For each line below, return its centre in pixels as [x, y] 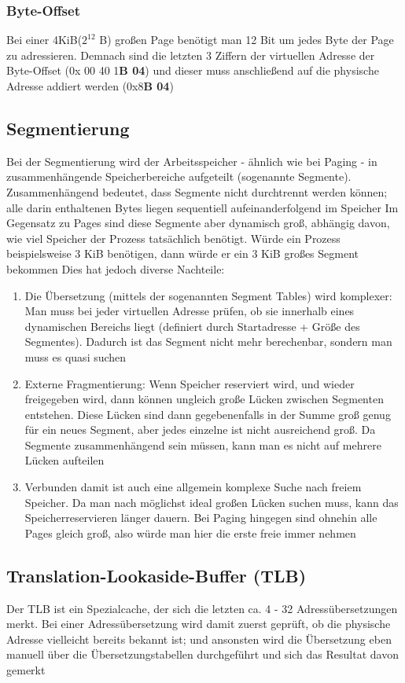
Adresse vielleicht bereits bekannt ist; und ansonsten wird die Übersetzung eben [199, 639]
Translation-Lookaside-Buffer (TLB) [156, 575]
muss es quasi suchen [75, 356]
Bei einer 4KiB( [44, 40]
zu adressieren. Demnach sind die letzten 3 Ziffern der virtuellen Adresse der [191, 55]
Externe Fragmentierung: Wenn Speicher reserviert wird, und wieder [190, 383]
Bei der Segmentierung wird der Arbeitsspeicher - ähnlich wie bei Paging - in [192, 161]
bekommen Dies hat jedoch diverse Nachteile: [116, 268]
